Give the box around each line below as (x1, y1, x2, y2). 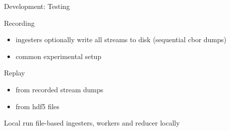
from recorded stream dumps (15, 84, 104, 94)
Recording (4, 17, 35, 28)
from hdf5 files (15, 101, 59, 111)
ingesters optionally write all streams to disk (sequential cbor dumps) (15, 34, 227, 45)
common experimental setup (15, 51, 102, 61)
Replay (4, 67, 25, 78)
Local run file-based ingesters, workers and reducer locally (4, 118, 180, 128)
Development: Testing (4, 1, 70, 11)
